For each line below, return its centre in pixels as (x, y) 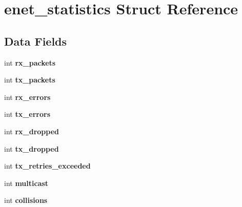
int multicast (26, 183)
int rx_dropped (32, 131)
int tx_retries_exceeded (47, 166)
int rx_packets (30, 62)
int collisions (26, 200)
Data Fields (36, 41)
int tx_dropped (32, 148)
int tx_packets (30, 80)
